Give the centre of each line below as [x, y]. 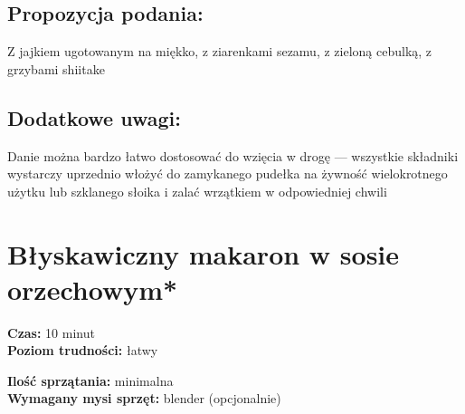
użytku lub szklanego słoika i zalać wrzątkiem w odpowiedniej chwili [197, 191]
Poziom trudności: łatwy [83, 350]
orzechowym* [93, 289]
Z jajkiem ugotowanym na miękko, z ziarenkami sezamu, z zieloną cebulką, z [220, 51]
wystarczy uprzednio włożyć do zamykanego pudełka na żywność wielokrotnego [228, 173]
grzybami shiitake [56, 68]
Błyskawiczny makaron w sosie [204, 253]
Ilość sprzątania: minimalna [90, 380]
